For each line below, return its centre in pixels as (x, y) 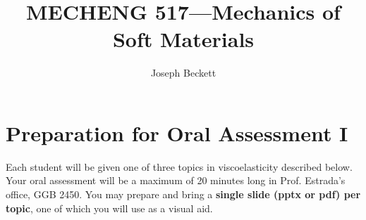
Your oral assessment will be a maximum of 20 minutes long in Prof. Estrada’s (176, 180)
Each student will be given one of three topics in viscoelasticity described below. (179, 166)
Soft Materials (183, 39)
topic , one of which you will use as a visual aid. (109, 208)
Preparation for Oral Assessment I (177, 132)
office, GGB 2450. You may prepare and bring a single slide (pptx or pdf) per (183, 194)
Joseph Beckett (183, 73)
